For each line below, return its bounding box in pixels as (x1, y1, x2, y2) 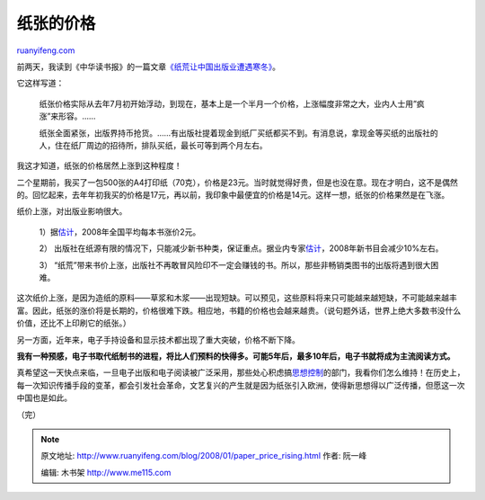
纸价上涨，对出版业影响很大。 (16, 206, 128, 217)
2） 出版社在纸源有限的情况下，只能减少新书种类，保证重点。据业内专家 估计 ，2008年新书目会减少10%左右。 (39, 243, 444, 254)
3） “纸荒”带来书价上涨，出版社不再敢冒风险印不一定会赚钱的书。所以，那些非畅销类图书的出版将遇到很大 (39, 259, 431, 270)
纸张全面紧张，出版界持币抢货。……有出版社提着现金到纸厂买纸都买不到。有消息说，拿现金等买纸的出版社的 (39, 127, 439, 138)
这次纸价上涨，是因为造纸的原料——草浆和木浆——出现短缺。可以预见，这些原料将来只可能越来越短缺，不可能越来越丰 (16, 292, 457, 303)
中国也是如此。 (16, 392, 72, 404)
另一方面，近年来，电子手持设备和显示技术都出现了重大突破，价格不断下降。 (16, 334, 300, 345)
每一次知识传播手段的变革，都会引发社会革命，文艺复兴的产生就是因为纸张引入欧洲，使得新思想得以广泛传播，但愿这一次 (16, 379, 465, 390)
